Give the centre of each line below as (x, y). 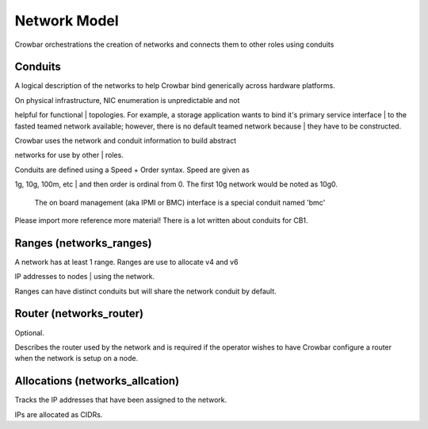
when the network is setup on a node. (76, 358)
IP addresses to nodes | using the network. (85, 277)
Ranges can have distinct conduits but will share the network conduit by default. (145, 291)
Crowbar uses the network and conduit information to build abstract (126, 141)
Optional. (30, 332)
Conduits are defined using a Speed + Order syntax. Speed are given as (132, 170)
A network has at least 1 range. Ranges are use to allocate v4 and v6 (126, 262)
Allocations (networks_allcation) (97, 381)
